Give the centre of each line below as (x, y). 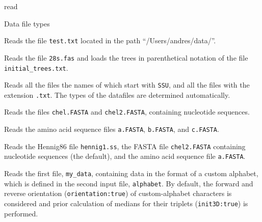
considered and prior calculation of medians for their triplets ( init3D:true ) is (126, 203)
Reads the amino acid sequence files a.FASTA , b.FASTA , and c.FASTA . (112, 129)
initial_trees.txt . (36, 67)
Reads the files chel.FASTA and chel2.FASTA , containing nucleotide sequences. (127, 112)
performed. (21, 213)
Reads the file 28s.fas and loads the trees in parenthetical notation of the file (126, 57)
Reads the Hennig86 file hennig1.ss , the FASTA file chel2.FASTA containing (125, 146)
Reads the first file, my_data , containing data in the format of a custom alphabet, (131, 173)
